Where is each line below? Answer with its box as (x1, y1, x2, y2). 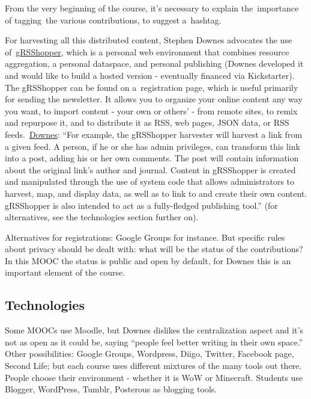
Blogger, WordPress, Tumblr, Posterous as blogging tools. (5, 383, 217, 395)
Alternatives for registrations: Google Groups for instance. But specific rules (5, 230, 285, 243)
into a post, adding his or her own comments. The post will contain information (5, 152, 299, 164)
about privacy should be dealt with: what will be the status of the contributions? (5, 243, 303, 255)
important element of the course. (5, 266, 125, 279)
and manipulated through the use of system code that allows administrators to (5, 175, 295, 188)
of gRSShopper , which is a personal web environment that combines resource (5, 45, 289, 58)
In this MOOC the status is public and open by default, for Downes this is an (5, 254, 291, 267)
